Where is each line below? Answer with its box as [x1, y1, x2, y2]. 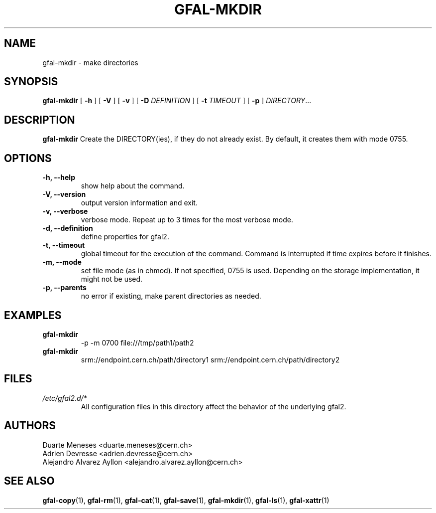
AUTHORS [4, 419, 56, 432]
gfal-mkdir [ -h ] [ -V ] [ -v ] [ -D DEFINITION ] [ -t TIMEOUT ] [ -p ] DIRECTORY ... [42, 96, 312, 105]
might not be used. [81, 275, 143, 284]
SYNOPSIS [4, 75, 58, 88]
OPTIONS [4, 152, 52, 165]
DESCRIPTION [4, 113, 75, 126]
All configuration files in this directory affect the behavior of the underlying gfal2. [81, 402, 346, 411]
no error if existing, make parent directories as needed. [81, 292, 261, 301]
